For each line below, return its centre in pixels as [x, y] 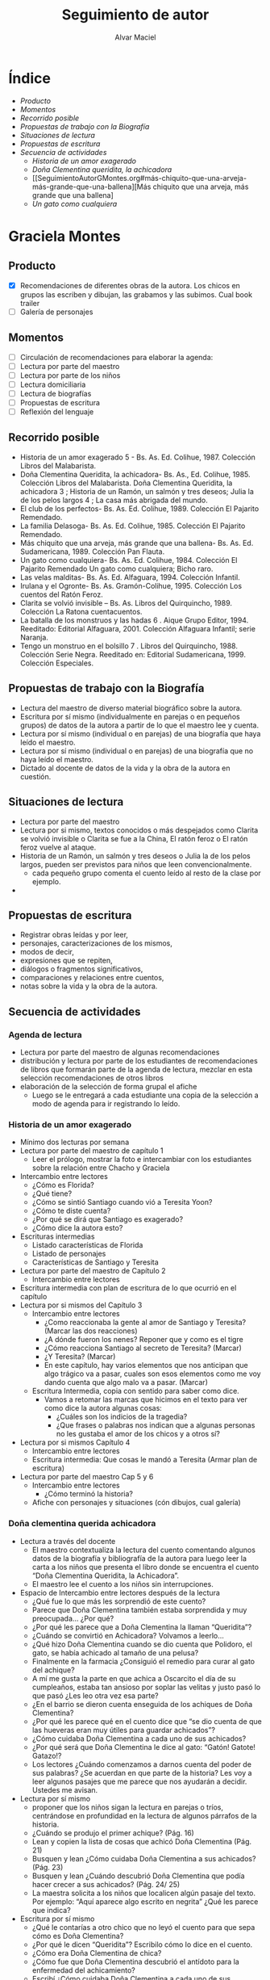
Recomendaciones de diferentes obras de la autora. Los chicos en [130, 285]
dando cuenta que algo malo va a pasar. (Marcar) [126, 1382]
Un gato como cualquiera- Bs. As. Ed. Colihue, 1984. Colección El [129, 560]
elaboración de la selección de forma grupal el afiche [108, 1086]
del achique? [53, 1670]
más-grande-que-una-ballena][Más [91, 187]
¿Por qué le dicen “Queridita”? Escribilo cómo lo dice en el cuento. [142, 1944]
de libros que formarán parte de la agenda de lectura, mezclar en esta [136, 1069]
